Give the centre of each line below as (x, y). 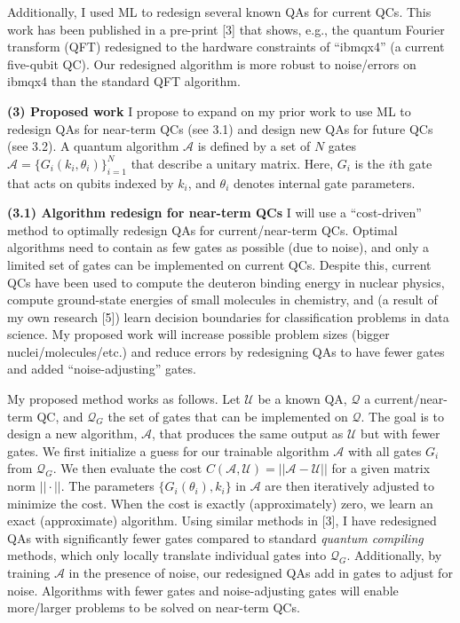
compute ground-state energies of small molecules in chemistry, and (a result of (222, 300)
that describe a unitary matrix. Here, (232, 163)
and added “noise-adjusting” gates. (102, 369)
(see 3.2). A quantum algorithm (93, 146)
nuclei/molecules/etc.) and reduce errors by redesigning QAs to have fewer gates (226, 351)
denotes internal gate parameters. (324, 182)
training (29, 573)
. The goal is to (402, 416)
